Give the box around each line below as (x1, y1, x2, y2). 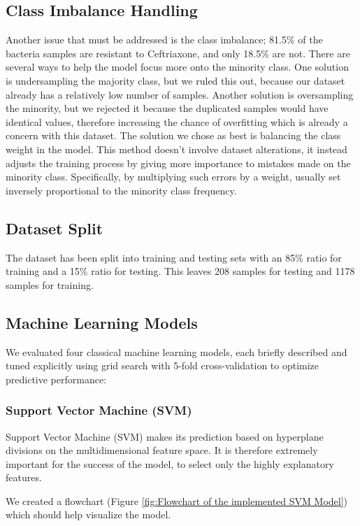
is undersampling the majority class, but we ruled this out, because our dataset (6, 73, 345, 87)
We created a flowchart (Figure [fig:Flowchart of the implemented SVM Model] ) (6, 493, 348, 508)
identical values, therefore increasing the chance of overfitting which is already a (6, 114, 348, 129)
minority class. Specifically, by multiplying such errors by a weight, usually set (6, 169, 341, 184)
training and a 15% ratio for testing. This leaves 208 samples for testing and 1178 (6, 264, 355, 278)
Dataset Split (6, 217, 103, 239)
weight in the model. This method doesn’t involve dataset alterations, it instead (6, 141, 347, 156)
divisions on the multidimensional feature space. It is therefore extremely (6, 443, 318, 457)
